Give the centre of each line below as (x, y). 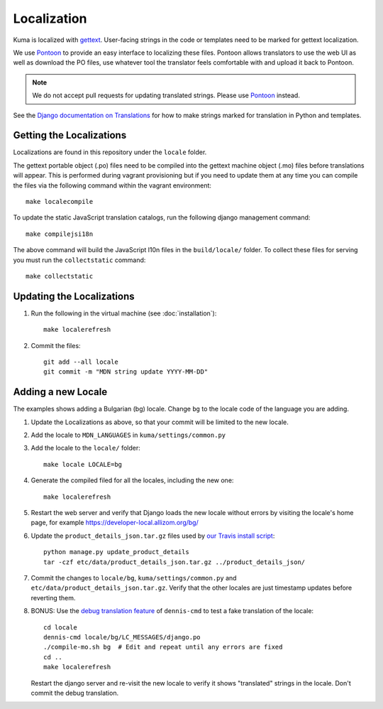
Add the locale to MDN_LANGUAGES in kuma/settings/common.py (128, 435)
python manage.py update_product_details (116, 552)
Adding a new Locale (60, 392)
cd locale (60, 627)
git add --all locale (81, 362)
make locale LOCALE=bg (83, 464)
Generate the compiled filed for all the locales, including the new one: (132, 480)
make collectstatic (60, 276)
